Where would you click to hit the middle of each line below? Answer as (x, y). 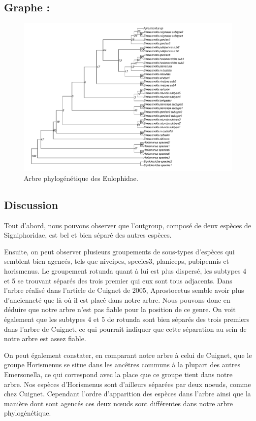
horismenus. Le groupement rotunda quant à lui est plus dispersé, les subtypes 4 (125, 271)
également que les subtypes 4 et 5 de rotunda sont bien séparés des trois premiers (127, 319)
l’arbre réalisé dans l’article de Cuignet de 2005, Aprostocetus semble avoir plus (124, 290)
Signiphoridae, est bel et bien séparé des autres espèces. (88, 235)
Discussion (31, 204)
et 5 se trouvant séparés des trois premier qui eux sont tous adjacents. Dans (118, 280)
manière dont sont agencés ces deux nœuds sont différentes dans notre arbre (119, 403)
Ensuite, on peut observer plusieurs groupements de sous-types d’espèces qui (119, 251)
